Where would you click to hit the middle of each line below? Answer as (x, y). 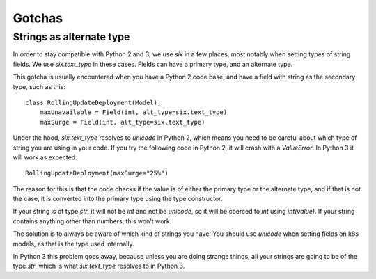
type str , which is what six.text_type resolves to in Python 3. (99, 266)
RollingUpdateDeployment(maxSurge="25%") (97, 173)
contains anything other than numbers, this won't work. (92, 221)
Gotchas (38, 18)
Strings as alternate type (71, 37)
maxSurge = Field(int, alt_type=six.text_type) (122, 122)
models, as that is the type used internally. (74, 244)
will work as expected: (45, 157)
